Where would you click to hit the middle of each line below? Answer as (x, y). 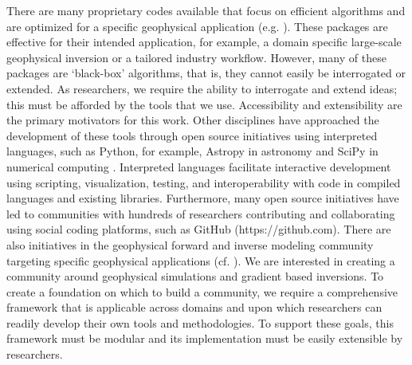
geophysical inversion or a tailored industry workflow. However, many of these (196, 57)
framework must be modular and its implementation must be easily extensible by (205, 338)
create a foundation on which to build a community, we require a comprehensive (202, 291)
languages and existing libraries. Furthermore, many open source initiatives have (203, 198)
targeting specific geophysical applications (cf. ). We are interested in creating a (201, 260)
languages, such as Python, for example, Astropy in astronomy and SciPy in (192, 151)
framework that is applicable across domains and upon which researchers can (194, 307)
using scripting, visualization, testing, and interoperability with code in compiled (204, 182)
